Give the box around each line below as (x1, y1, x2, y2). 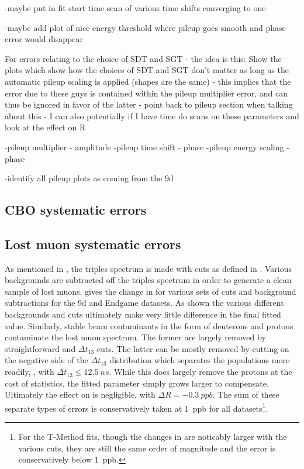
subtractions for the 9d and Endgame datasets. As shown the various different (5, 296, 284, 309)
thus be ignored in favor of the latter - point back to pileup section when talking (5, 98, 293, 111)
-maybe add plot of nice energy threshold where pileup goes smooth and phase (5, 21, 286, 33)
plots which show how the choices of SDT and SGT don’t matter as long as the (5, 64, 289, 76)
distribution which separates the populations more (109, 354, 290, 366)
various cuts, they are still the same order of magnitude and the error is (18, 442, 276, 454)
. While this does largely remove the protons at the (109, 365, 292, 378)
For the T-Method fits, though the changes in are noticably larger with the (18, 430, 287, 443)
